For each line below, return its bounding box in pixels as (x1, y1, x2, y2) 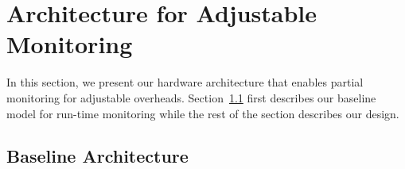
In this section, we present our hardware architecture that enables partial (6, 74, 364, 90)
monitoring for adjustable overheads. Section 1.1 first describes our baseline (6, 89, 376, 106)
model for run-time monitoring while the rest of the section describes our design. (6, 105, 399, 121)
